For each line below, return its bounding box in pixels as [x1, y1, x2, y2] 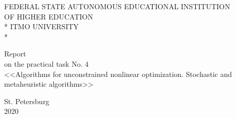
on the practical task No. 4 [4, 58, 89, 69]
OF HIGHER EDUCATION [4, 11, 93, 22]
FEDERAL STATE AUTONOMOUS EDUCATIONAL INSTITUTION [4, 1, 230, 11]
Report [4, 48, 26, 59]
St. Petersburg [4, 95, 49, 106]
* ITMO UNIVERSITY [4, 21, 79, 32]
